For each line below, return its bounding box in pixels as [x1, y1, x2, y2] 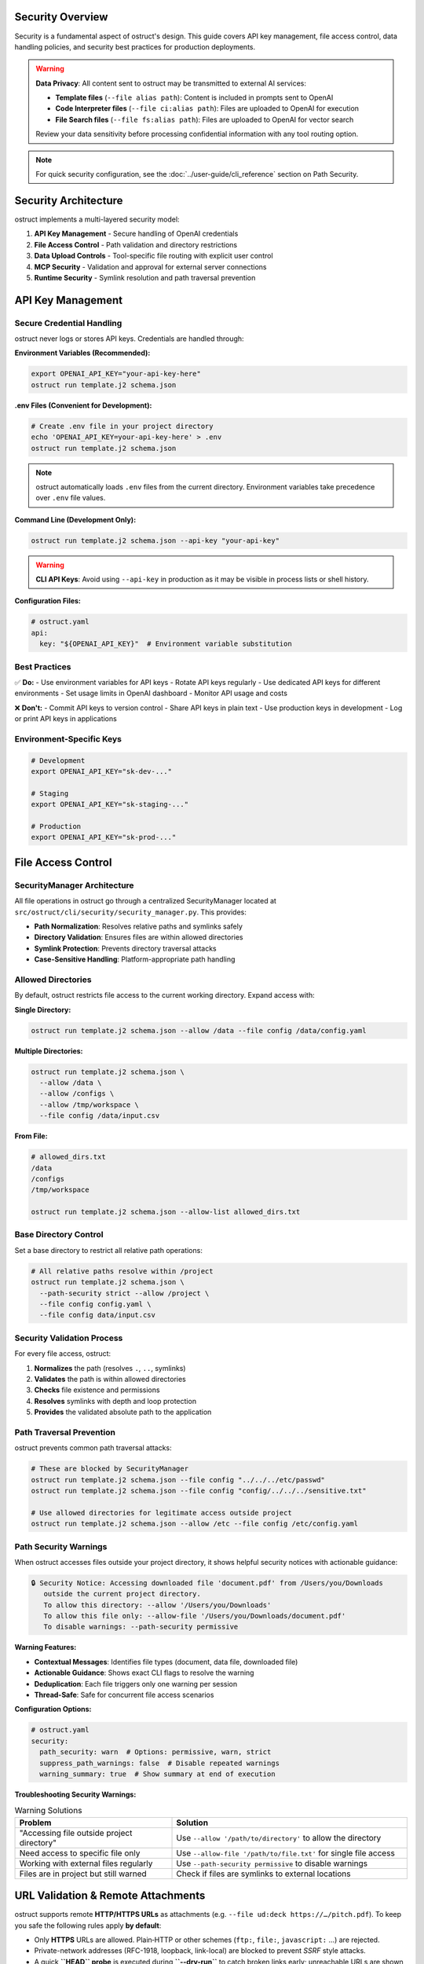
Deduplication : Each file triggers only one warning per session [34, 1679, 238, 1688]
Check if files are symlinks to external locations [176, 1868, 351, 1879]
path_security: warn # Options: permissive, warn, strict [39, 1748, 272, 1757]
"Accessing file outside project [19, 1827, 133, 1838]
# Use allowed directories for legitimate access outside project [31, 1508, 292, 1517]
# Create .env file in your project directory [31, 421, 214, 431]
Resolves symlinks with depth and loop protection [34, 1396, 196, 1405]
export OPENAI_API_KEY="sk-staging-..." [31, 800, 188, 809]
